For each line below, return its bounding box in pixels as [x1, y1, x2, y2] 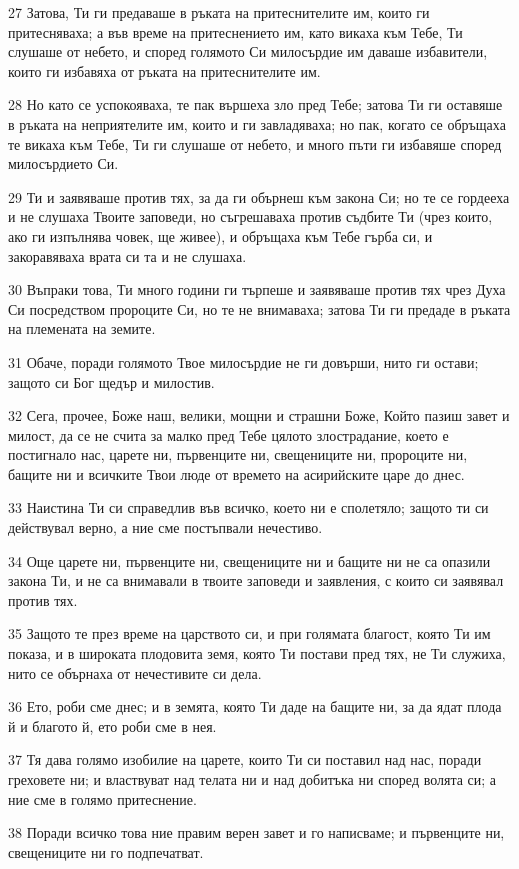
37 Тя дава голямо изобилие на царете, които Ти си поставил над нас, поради [8, 749, 482, 770]
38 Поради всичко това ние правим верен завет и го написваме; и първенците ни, [8, 822, 505, 843]
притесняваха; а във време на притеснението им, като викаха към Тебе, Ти [8, 21, 463, 42]
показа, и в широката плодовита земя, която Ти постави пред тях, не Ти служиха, [8, 643, 506, 664]
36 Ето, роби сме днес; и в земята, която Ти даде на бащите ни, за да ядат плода [8, 696, 502, 717]
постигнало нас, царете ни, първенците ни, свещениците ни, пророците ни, [8, 444, 468, 465]
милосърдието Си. [8, 153, 119, 174]
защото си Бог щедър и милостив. [8, 371, 215, 392]
